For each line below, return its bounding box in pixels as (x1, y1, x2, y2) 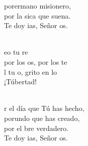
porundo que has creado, (4, 112, 80, 123)
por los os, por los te (4, 56, 67, 67)
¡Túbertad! (4, 76, 37, 87)
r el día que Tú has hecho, (4, 103, 84, 113)
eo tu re (4, 47, 28, 57)
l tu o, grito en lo (4, 66, 57, 77)
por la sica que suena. (4, 10, 71, 21)
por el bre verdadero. (4, 122, 69, 133)
